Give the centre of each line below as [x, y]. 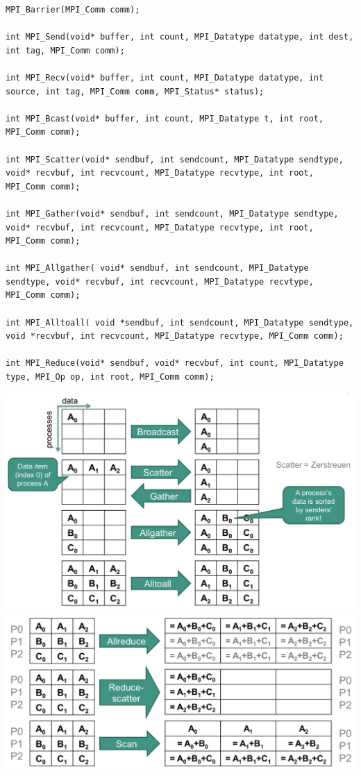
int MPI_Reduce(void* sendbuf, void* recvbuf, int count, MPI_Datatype [175, 363]
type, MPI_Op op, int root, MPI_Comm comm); [110, 377]
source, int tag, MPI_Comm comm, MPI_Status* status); [135, 91]
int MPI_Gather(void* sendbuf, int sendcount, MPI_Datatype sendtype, [172, 213]
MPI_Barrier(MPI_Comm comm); [73, 10]
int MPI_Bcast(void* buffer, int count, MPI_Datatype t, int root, [165, 118]
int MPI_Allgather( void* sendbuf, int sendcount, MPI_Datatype [157, 268]
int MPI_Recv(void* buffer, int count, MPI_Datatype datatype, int [165, 77]
